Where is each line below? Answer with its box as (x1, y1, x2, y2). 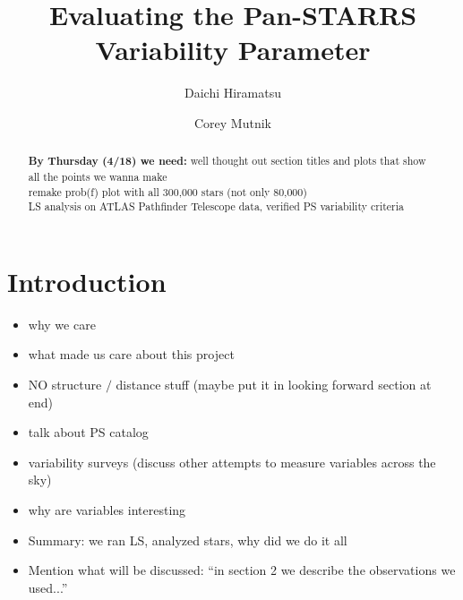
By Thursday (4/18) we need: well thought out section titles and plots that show (28, 153, 426, 169)
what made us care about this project (28, 345, 235, 364)
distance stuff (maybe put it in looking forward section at (116, 375, 432, 394)
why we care (28, 314, 96, 333)
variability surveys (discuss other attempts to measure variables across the (28, 452, 436, 471)
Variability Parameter (95, 31, 371, 68)
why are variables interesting (28, 501, 186, 519)
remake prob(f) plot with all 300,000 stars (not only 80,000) (28, 184, 307, 199)
